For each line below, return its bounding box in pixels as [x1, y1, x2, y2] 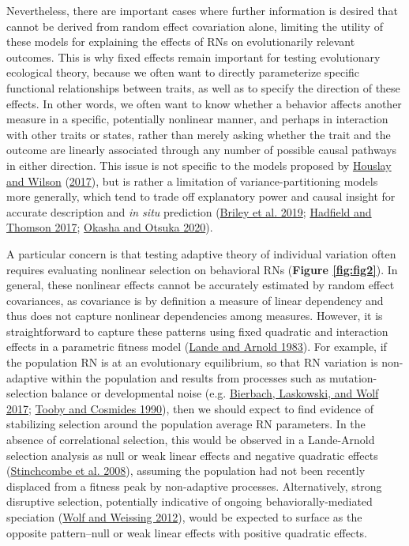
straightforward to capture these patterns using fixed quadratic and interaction [6, 322, 388, 339]
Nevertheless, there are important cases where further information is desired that [6, 2, 398, 18]
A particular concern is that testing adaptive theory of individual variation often [6, 245, 396, 262]
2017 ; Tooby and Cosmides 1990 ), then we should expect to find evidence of [6, 400, 373, 416]
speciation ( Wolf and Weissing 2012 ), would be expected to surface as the [6, 509, 362, 525]
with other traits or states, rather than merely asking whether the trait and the [6, 126, 391, 142]
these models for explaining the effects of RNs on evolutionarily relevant [6, 33, 355, 50]
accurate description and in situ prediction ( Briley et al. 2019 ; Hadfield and [6, 203, 372, 220]
